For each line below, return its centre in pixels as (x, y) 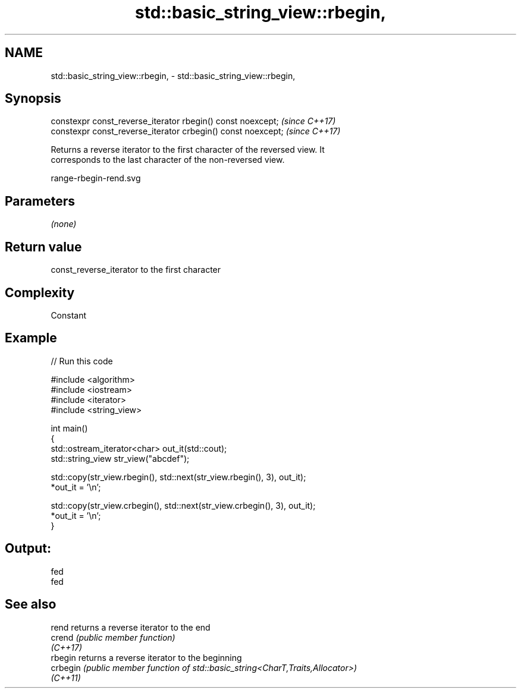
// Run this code (82, 361)
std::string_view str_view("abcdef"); (120, 458)
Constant (69, 315)
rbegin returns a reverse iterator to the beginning (146, 657)
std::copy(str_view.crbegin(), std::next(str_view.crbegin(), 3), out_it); (183, 505)
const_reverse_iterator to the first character (136, 270)
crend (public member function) (113, 637)
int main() (69, 428)
